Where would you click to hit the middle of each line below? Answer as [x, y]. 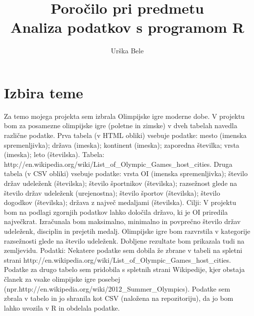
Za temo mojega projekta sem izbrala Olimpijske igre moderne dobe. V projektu [124, 116]
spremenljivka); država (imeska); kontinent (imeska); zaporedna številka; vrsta [122, 145]
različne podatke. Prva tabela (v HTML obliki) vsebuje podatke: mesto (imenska [125, 135]
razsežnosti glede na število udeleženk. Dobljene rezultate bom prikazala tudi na [124, 240]
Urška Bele [127, 51]
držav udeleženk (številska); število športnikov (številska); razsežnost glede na [121, 183]
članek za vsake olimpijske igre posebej [62, 279]
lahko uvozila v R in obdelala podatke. [62, 307]
